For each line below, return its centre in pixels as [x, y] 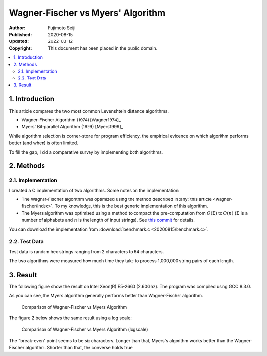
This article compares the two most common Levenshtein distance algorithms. [89, 111]
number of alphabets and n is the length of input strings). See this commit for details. [108, 220]
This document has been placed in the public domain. [103, 48]
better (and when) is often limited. [44, 143]
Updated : [19, 41]
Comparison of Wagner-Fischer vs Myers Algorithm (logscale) [85, 329]
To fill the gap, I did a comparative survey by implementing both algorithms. [86, 152]
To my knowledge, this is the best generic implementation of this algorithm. [131, 206]
